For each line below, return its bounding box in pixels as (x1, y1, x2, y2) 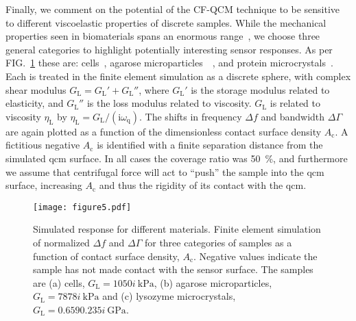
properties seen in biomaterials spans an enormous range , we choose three (5, 29, 320, 43)
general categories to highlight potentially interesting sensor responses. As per (5, 42, 333, 56)
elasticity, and (5, 96, 64, 110)
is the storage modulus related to (191, 82, 330, 97)
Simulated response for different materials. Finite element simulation (33, 222, 321, 236)
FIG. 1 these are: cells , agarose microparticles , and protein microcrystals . (5, 55, 333, 70)
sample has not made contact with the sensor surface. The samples (33, 262, 313, 277)
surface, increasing (5, 178, 82, 192)
